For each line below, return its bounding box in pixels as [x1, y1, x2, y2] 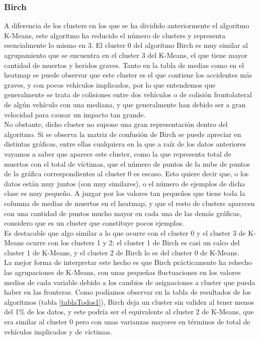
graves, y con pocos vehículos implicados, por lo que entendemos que [4, 79, 216, 90]
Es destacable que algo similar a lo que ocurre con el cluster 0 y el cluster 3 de [4, 227, 246, 238]
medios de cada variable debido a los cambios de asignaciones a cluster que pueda [4, 277, 255, 287]
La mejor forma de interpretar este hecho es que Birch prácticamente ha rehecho [4, 257, 252, 267]
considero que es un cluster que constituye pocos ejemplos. [4, 218, 184, 228]
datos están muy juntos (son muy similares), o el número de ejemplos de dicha [4, 178, 245, 188]
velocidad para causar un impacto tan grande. [4, 109, 146, 119]
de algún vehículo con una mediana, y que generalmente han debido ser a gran [4, 99, 246, 109]
